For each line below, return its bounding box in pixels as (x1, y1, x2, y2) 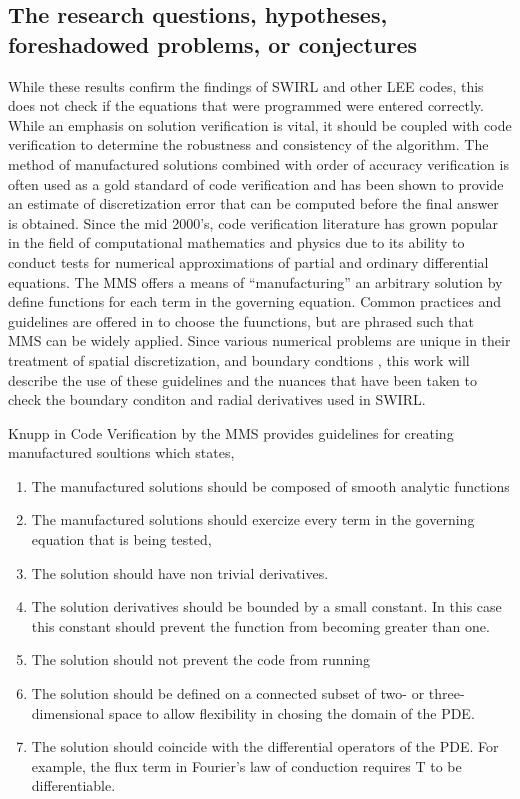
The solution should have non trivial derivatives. (31, 562, 329, 583)
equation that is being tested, (31, 529, 212, 550)
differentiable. (31, 775, 116, 796)
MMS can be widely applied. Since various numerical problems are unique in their (8, 330, 511, 351)
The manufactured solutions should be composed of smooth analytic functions (31, 475, 510, 496)
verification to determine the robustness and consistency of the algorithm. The (8, 134, 489, 155)
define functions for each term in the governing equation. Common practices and (8, 291, 502, 312)
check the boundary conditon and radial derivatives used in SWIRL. (8, 389, 426, 410)
